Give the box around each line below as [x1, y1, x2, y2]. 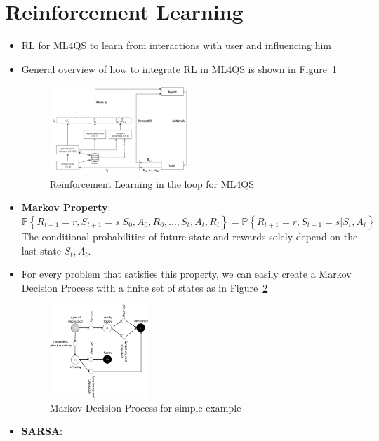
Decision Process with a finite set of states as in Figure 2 [21, 280, 268, 294]
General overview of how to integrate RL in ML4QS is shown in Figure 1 [21, 61, 337, 76]
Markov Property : [21, 200, 111, 215]
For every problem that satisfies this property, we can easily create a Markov [21, 266, 352, 281]
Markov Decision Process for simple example [49, 400, 241, 414]
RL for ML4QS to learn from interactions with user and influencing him [21, 38, 331, 53]
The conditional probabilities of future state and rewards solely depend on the [21, 229, 358, 243]
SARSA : [21, 423, 63, 438]
